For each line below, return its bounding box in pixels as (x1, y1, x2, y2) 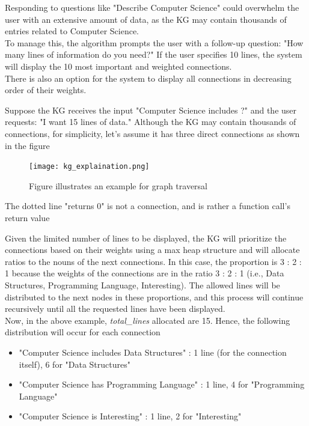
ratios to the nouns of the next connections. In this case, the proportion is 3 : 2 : (5, 255, 302, 267)
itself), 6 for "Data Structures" (19, 358, 130, 370)
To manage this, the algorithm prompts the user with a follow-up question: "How (5, 36, 304, 49)
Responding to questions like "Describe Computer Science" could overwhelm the (5, 1, 299, 13)
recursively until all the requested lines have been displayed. (5, 302, 225, 315)
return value (5, 211, 50, 224)
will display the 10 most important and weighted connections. (5, 59, 232, 72)
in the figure (5, 139, 50, 151)
